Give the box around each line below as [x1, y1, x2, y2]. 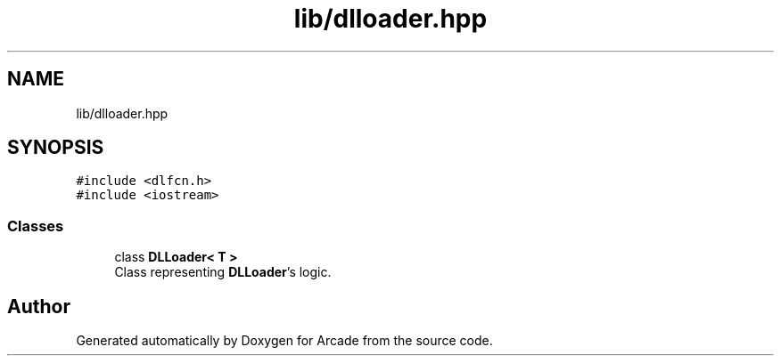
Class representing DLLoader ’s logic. [114, 264, 332, 280]
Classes [7, 216, 64, 235]
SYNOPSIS [7, 136, 104, 159]
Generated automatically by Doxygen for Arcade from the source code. [76, 333, 493, 349]
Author [7, 294, 70, 318]
